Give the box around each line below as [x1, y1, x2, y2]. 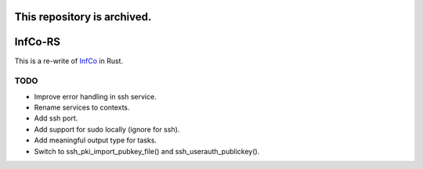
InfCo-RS [14, 35, 61, 49]
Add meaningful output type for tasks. [34, 135, 157, 145]
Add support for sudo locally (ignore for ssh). [34, 124, 180, 134]
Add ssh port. [34, 113, 78, 123]
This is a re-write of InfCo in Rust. [14, 56, 124, 66]
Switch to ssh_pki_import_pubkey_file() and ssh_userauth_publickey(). [34, 146, 260, 156]
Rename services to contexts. [34, 102, 130, 113]
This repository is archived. [14, 10, 152, 23]
